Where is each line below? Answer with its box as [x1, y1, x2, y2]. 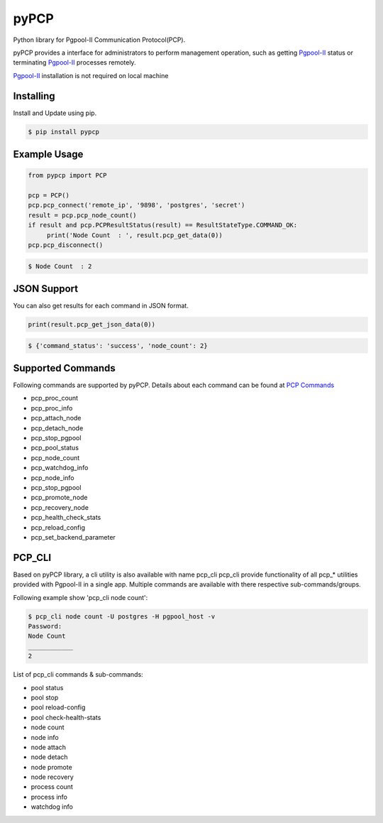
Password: [28, 622, 62, 630]
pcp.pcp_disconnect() [28, 241, 104, 249]
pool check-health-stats [30, 713, 101, 721]
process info [30, 792, 67, 801]
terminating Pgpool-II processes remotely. [13, 58, 136, 67]
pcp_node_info [30, 473, 74, 482]
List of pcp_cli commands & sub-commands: [13, 670, 143, 679]
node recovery [30, 773, 74, 781]
